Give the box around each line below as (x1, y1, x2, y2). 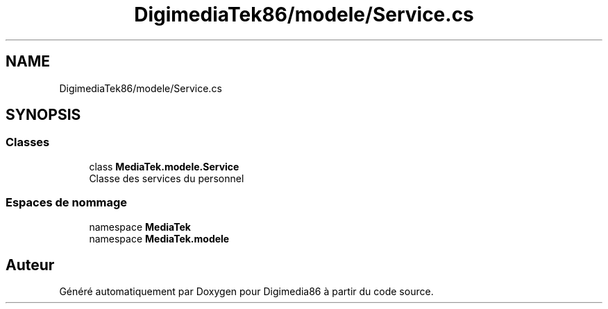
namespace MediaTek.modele (89, 232, 230, 245)
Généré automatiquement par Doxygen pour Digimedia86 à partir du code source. (59, 285, 434, 298)
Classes (6, 135, 50, 150)
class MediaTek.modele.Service (89, 160, 239, 173)
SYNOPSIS (6, 106, 81, 124)
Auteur (6, 256, 55, 274)
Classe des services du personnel (89, 172, 244, 184)
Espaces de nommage (6, 195, 128, 210)
